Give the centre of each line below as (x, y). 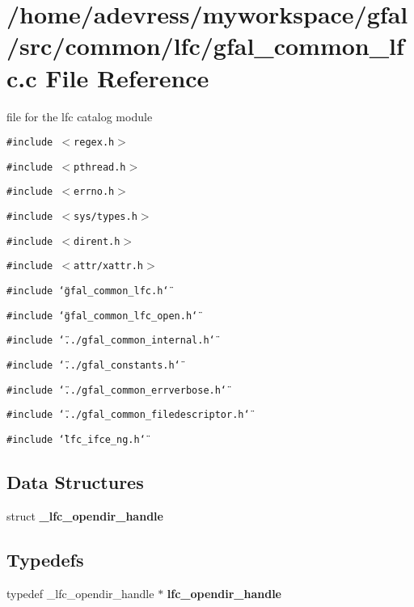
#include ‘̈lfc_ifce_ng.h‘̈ (76, 439)
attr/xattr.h (108, 266)
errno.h (94, 192)
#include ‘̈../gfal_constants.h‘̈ (93, 365)
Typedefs (45, 559)
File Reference (127, 77)
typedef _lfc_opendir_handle (80, 593)
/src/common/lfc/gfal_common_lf (205, 46)
